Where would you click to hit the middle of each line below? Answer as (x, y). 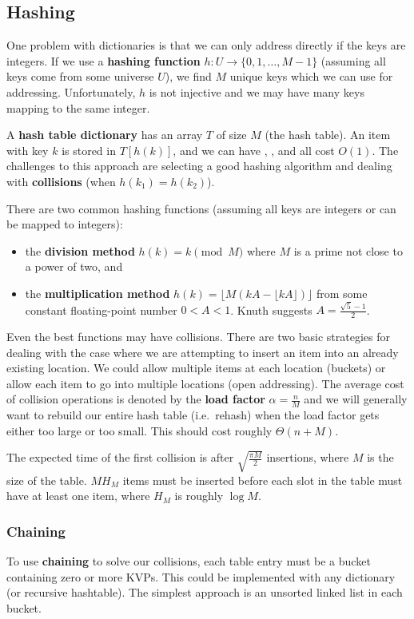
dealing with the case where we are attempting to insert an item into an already (203, 352)
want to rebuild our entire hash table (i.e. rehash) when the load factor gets (193, 415)
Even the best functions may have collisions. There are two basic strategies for (198, 337)
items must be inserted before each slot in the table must (263, 480)
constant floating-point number (101, 309)
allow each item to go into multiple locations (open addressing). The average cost (205, 383)
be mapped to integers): (65, 224)
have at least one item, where (78, 496)
